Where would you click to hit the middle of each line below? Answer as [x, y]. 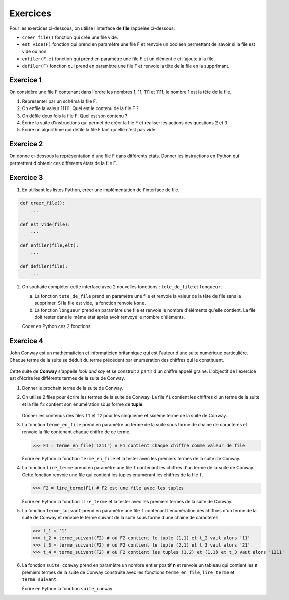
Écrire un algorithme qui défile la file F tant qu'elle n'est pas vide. [89, 130]
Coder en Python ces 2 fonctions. [57, 326]
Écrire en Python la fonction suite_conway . [68, 588]
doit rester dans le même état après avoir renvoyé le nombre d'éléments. [110, 317]
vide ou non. [35, 51]
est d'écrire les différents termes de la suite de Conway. [67, 378]
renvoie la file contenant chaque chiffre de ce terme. [76, 432]
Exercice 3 [26, 177]
